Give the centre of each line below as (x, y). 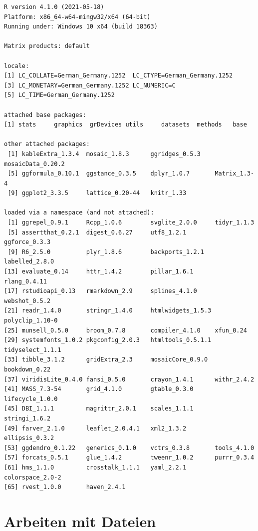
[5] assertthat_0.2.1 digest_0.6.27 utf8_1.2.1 (97, 232)
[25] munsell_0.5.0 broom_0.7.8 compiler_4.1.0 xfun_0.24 (126, 330)
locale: (17, 66)
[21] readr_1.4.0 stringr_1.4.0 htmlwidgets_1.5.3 (108, 311)
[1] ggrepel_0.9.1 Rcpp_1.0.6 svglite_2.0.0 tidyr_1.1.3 (131, 223)
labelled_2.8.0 (29, 262)
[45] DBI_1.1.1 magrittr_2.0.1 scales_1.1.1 (99, 409)
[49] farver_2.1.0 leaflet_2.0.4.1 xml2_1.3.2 (95, 428)
